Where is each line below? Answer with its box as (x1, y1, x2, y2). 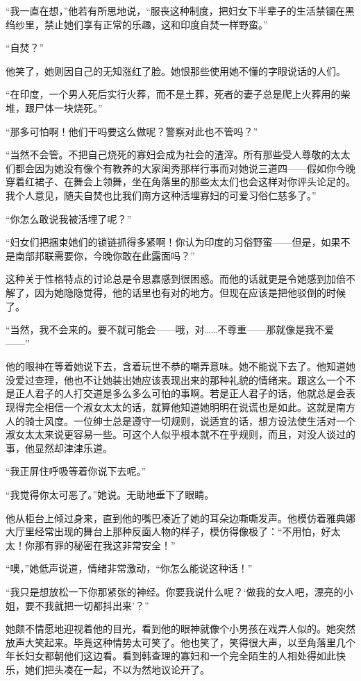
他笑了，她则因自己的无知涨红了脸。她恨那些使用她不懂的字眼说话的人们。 (6, 63, 346, 78)
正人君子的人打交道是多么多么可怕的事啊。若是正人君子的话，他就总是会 (15, 386, 346, 401)
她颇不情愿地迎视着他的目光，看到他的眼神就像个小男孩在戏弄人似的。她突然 (6, 621, 355, 636)
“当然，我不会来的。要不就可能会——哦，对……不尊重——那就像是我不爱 (6, 322, 335, 337)
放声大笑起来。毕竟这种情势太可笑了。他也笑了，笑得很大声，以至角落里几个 (6, 634, 355, 649)
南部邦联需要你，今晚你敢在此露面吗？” (15, 248, 195, 262)
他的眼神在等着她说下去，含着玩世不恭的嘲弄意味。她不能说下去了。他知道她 (6, 359, 355, 373)
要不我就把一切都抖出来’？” (24, 598, 149, 612)
